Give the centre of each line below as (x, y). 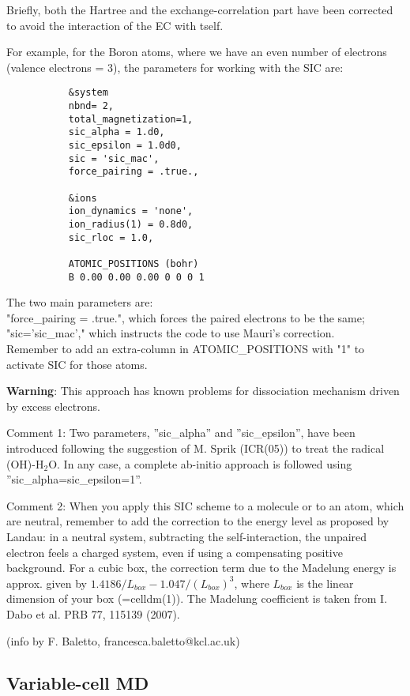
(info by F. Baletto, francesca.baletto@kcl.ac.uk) (123, 640)
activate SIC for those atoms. (77, 364)
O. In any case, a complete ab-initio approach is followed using (200, 463)
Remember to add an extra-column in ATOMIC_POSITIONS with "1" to (186, 348)
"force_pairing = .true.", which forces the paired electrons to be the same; (186, 317)
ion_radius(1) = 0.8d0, (131, 224)
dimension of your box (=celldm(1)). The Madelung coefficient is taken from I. (197, 598)
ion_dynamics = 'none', (131, 211)
